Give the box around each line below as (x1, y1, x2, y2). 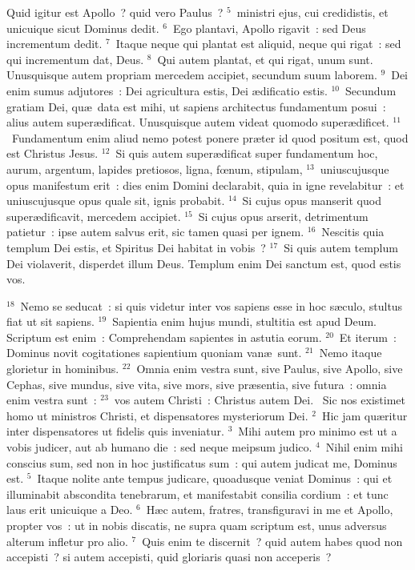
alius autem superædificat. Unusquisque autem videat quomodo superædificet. (6, 114, 389, 130)
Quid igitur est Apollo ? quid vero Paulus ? (6, 4, 224, 20)
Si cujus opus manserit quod (242, 192, 381, 209)
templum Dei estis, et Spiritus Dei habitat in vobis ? (6, 239, 266, 255)
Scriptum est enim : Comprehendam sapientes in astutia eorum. (6, 328, 322, 345)
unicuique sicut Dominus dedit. (6, 19, 159, 36)
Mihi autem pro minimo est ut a (238, 423, 397, 440)
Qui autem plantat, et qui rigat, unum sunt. (157, 50, 373, 67)
